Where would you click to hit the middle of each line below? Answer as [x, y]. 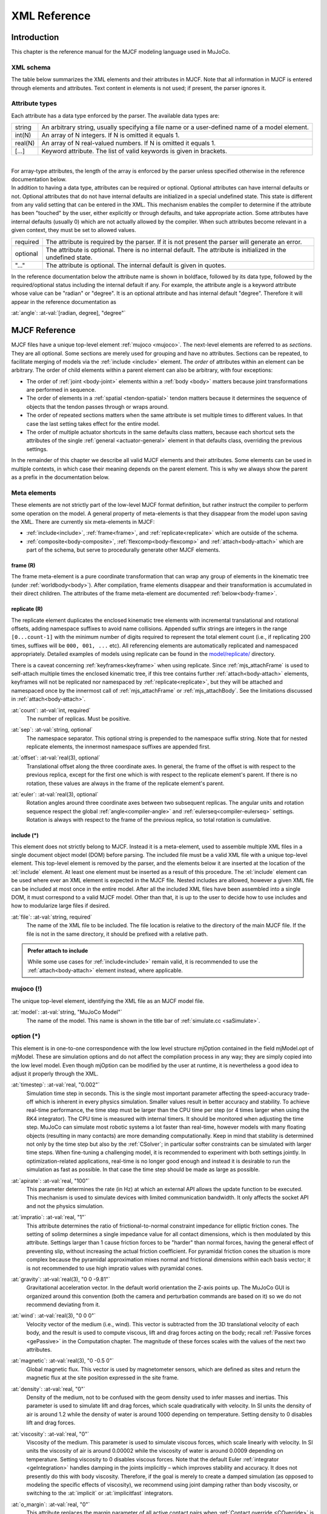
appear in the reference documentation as [64, 302]
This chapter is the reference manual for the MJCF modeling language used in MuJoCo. [121, 52]
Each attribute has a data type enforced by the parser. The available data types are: [115, 116]
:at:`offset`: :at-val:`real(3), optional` [56, 758]
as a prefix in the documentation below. [61, 477]
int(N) [23, 135]
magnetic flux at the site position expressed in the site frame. [102, 1378]
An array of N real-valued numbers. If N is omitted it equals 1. [129, 144]
